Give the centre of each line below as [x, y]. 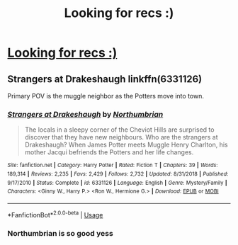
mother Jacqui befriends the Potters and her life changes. [109, 152]
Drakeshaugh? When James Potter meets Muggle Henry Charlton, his [126, 145]
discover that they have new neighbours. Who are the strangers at [121, 137]
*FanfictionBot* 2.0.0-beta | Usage [55, 214]
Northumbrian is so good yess [60, 233]
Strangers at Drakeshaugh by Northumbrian [85, 114]
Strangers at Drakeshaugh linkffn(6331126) [105, 79]
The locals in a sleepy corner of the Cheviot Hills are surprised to [119, 130]
